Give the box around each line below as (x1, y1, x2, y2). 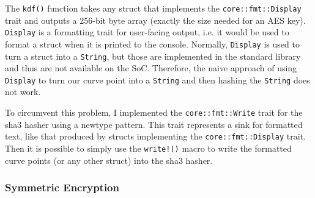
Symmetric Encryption (5, 180, 119, 195)
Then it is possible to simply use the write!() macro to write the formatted (5, 141, 292, 154)
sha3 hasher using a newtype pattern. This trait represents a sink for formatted (5, 118, 303, 130)
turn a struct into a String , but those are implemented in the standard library (5, 49, 301, 62)
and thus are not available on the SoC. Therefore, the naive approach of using (5, 62, 297, 74)
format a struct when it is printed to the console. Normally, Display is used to (5, 37, 300, 50)
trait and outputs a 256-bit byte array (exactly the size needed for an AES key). (5, 13, 306, 26)
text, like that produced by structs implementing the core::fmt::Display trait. (5, 130, 306, 143)
